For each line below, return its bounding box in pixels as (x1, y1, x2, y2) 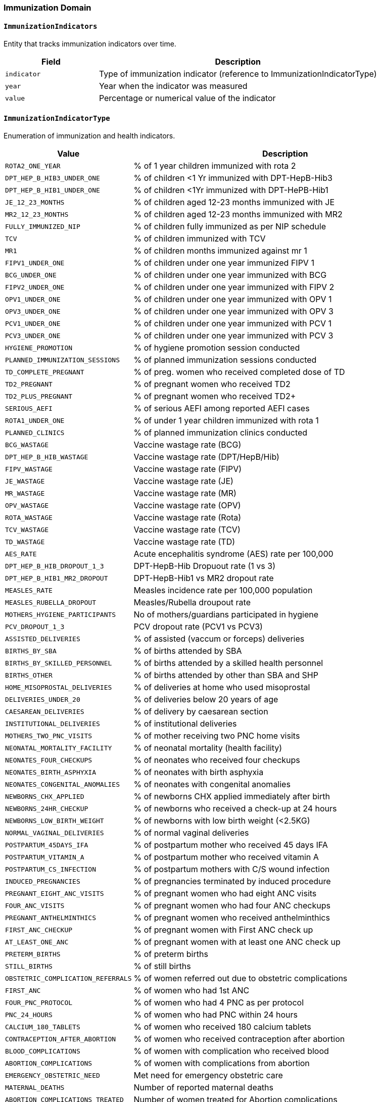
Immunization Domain (4, 3, 91, 13)
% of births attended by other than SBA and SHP (133, 670, 318, 681)
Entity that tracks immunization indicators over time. (4, 39, 176, 49)
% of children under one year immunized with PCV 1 (133, 318, 332, 329)
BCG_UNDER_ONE (5, 271, 57, 279)
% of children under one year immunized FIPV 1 (133, 258, 314, 268)
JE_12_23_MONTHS (5, 198, 65, 206)
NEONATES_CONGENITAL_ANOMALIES (5, 780, 120, 788)
